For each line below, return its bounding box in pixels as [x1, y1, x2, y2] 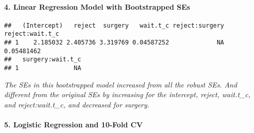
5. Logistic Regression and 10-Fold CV [4, 119, 143, 130]
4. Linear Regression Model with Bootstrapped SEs [4, 1, 190, 12]
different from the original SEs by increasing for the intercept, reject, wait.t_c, [4, 89, 250, 100]
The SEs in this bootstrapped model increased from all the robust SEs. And [4, 79, 237, 90]
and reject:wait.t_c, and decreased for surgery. [4, 99, 150, 109]
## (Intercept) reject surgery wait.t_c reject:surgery [4, 21, 224, 29]
